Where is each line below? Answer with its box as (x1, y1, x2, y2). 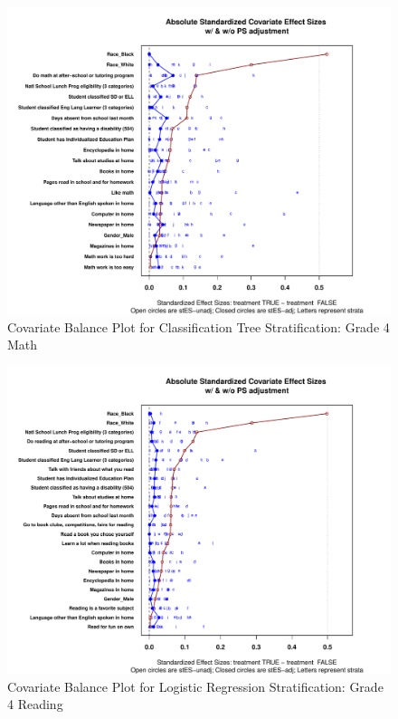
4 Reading (7, 695, 63, 714)
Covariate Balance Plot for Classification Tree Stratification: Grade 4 (7, 317, 390, 336)
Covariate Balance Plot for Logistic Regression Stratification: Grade (7, 676, 384, 695)
